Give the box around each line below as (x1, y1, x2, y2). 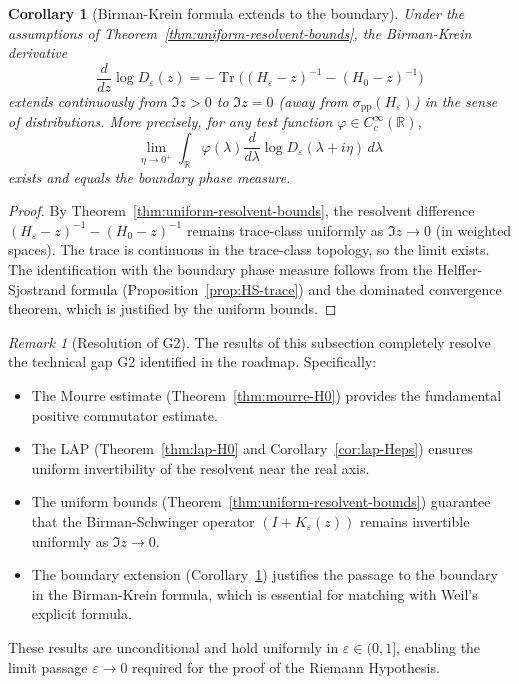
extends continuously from (8, 90, 167, 111)
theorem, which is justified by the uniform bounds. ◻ (8, 298, 337, 319)
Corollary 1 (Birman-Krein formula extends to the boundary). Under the (8, 3, 465, 23)
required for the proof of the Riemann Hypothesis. (132, 656, 440, 677)
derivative (8, 42, 68, 63)
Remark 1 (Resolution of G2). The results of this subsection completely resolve (8, 331, 491, 352)
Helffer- (436, 259, 483, 280)
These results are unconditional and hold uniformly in (8, 636, 339, 657)
